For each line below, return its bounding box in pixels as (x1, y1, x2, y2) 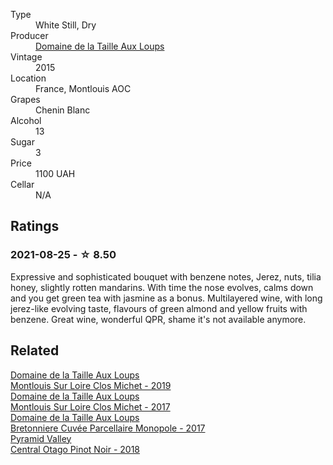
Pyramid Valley (10, 432, 72, 444)
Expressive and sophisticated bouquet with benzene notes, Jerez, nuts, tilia (10, 270, 322, 283)
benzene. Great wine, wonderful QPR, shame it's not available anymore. (10, 313, 307, 325)
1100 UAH (35, 168, 76, 179)
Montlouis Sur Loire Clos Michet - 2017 (10, 400, 171, 413)
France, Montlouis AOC (35, 83, 132, 94)
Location (10, 72, 47, 84)
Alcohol (10, 115, 42, 126)
